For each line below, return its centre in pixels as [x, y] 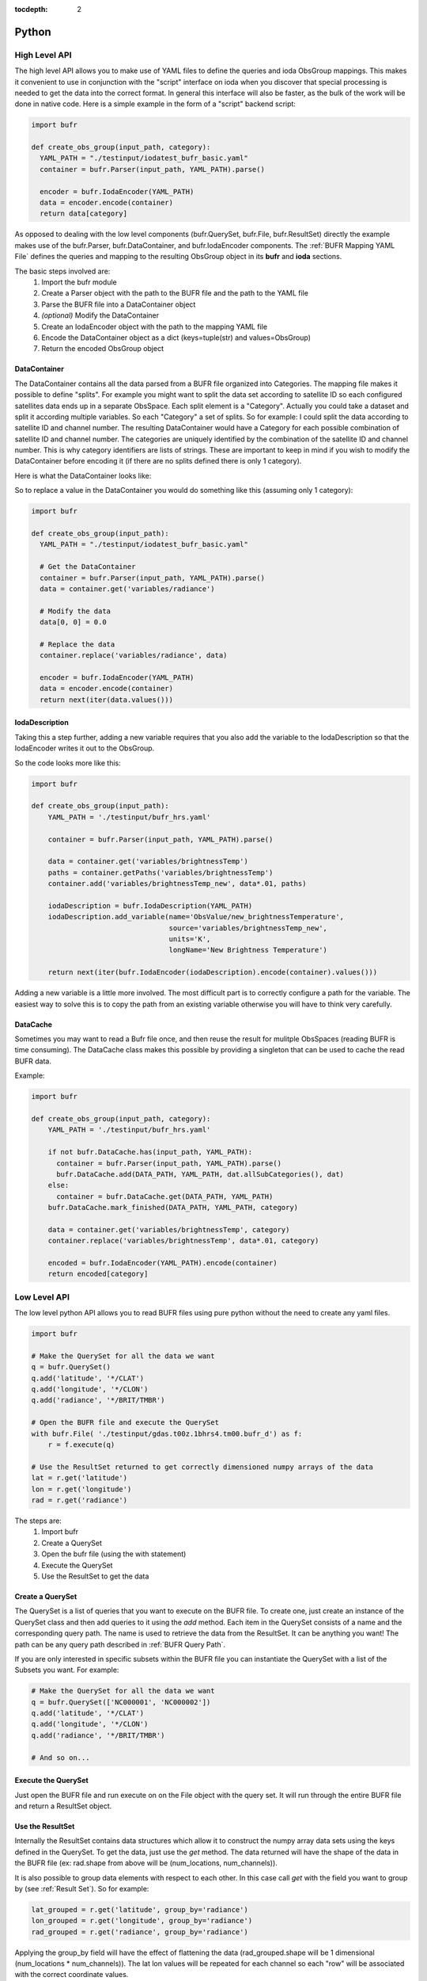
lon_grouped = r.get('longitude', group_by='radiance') [142, 1921]
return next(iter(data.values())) [107, 700]
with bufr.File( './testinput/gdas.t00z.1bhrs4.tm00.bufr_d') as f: [167, 1433]
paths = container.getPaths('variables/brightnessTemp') [161, 872]
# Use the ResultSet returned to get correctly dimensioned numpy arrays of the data [202, 1467]
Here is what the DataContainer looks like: [83, 475]
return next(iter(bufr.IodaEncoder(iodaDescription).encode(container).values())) [213, 972]
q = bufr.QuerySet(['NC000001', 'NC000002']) [121, 1702]
